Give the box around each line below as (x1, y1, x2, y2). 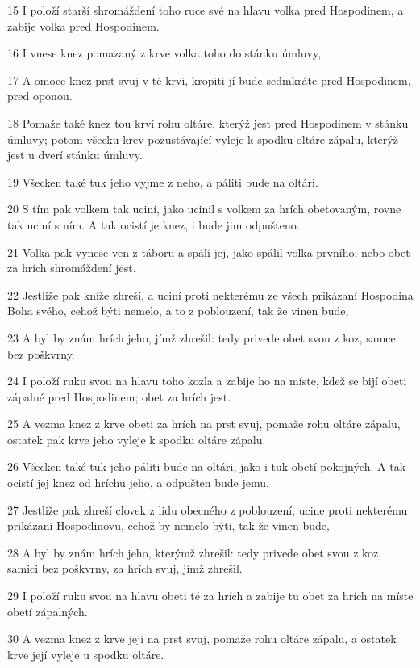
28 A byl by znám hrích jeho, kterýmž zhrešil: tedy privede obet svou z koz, (7, 544, 382, 561)
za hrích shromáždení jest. (7, 259, 136, 276)
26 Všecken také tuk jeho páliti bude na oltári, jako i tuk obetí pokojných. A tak (7, 458, 406, 475)
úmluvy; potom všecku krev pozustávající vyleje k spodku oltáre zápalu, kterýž (7, 130, 398, 147)
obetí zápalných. (7, 603, 88, 620)
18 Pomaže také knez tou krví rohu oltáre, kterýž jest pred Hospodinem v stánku (7, 114, 409, 131)
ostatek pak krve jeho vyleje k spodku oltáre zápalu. (7, 431, 266, 447)
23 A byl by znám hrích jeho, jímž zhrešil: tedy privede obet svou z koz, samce (7, 329, 396, 346)
